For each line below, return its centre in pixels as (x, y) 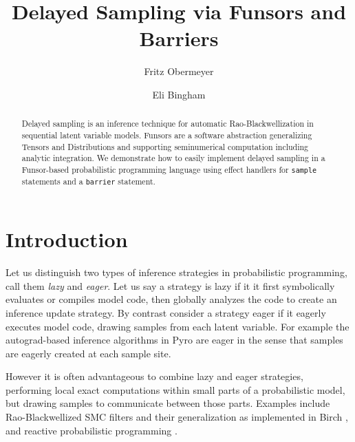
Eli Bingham (179, 94)
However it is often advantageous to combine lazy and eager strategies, (154, 376)
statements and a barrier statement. (88, 181)
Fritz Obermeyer (179, 71)
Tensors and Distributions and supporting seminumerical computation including (165, 146)
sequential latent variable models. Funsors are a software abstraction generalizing (167, 135)
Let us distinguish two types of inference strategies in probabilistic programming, (176, 272)
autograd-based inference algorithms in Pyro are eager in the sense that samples (174, 340)
